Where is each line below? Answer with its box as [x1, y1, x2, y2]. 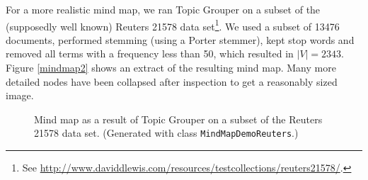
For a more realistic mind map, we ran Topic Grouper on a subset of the [6, 2, 321, 16]
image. [6, 88, 34, 103]
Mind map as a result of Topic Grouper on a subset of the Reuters [34, 111, 323, 126]
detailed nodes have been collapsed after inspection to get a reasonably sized [6, 74, 338, 89]
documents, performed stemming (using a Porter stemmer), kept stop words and [6, 32, 355, 47]
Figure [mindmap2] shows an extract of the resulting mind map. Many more [6, 60, 336, 75]
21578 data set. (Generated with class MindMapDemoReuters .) [34, 125, 299, 140]
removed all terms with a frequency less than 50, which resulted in [6, 46, 294, 61]
